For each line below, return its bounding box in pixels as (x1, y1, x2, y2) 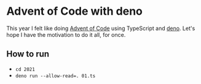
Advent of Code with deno (6, 4, 143, 18)
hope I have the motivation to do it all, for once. (6, 31, 126, 38)
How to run (6, 49, 50, 59)
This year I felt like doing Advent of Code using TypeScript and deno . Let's (6, 25, 195, 32)
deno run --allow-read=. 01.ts (15, 72, 96, 79)
